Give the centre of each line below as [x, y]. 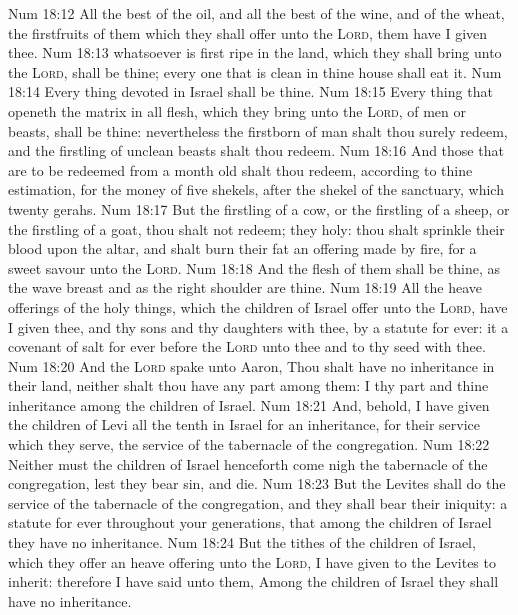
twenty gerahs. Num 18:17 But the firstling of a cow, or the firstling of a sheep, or [259, 208]
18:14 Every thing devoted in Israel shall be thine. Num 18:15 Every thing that [250, 91]
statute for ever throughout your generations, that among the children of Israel [250, 522]
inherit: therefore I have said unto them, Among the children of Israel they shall [253, 581]
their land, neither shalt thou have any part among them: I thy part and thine [248, 385]
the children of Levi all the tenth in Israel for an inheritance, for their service [244, 424]
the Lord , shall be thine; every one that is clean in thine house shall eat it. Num [255, 71]
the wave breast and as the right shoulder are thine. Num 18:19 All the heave [245, 287]
